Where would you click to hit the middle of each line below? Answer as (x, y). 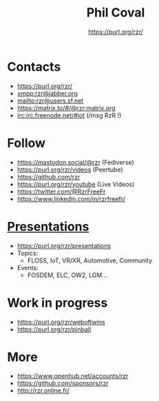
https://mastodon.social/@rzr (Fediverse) (75, 162)
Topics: (28, 253)
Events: (28, 267)
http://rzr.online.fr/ (43, 391)
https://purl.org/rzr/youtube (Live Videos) (76, 184)
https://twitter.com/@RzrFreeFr (61, 192)
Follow (26, 143)
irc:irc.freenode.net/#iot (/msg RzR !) (69, 115)
